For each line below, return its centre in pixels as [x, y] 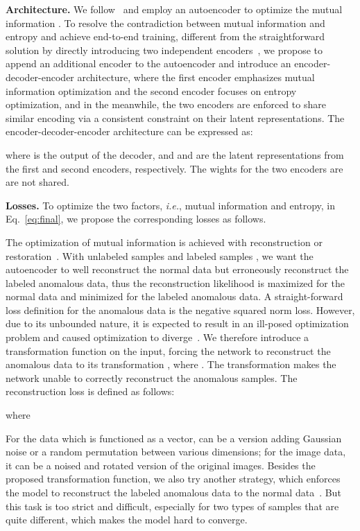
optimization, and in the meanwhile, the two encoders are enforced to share [166, 104]
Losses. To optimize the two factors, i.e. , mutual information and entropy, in [171, 205]
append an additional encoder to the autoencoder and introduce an [148, 63]
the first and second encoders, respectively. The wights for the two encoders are [174, 168]
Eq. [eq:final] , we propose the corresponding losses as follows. [136, 219]
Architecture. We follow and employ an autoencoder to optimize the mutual [174, 9]
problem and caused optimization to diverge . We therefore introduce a [157, 337]
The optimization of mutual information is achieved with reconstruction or [164, 242]
